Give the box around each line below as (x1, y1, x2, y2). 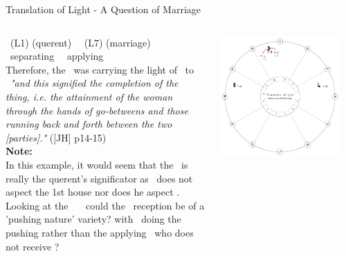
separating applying (10, 49, 104, 63)
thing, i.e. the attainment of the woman (6, 89, 173, 103)
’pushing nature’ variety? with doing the (6, 212, 181, 226)
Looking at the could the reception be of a (6, 198, 205, 212)
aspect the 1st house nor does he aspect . (6, 185, 180, 199)
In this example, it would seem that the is (6, 157, 188, 171)
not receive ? (6, 239, 60, 253)
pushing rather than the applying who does (6, 225, 194, 239)
